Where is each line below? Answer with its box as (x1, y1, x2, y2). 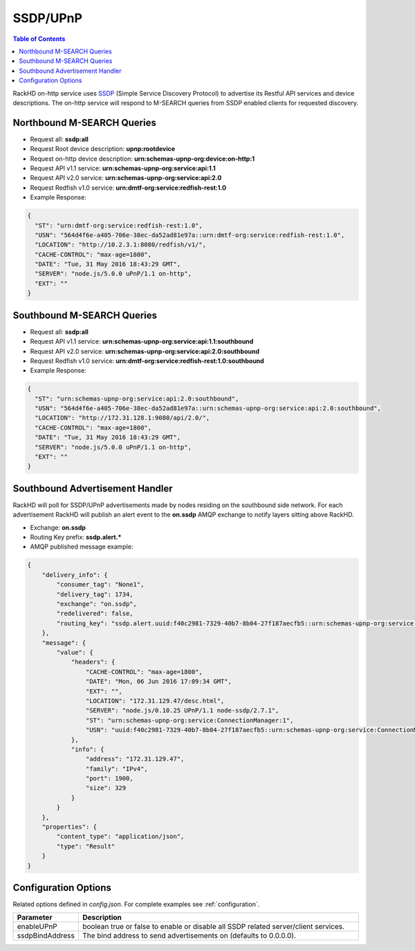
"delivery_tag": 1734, (56, 590, 134, 598)
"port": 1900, (85, 774, 134, 783)
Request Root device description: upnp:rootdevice (30, 145, 176, 153)
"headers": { (71, 658, 116, 666)
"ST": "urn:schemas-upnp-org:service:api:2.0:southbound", (35, 395, 239, 402)
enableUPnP (17, 922, 58, 932)
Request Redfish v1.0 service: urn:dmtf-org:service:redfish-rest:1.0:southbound (30, 357, 264, 365)
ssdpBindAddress (17, 931, 75, 941)
